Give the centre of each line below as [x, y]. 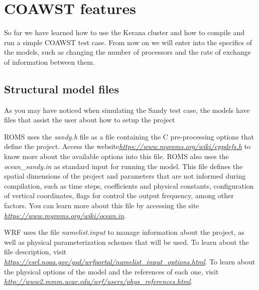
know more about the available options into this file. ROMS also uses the [116, 156]
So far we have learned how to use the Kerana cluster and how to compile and [124, 32]
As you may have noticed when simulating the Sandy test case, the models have [127, 110]
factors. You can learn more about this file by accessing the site [102, 205]
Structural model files [61, 89]
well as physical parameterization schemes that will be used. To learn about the [126, 242]
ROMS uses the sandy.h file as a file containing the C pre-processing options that [129, 136]
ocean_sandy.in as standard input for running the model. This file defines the [123, 166]
